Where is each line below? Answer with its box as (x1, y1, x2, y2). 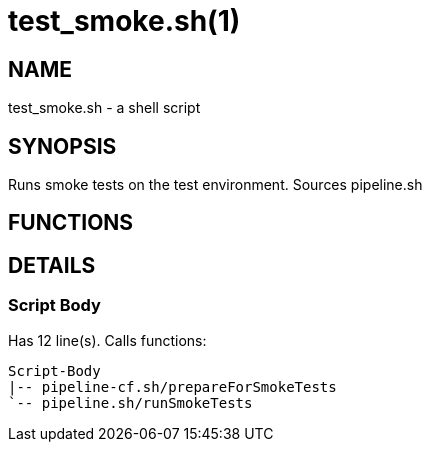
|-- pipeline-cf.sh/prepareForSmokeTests (8, 378, 337, 395)
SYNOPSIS (8, 133, 117, 159)
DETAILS (8, 252, 96, 278)
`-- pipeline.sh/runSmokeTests (8, 394, 253, 411)
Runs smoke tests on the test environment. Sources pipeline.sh (8, 176, 423, 194)
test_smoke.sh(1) (8, 4, 241, 38)
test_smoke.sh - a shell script (8, 99, 201, 117)
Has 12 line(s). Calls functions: (8, 331, 207, 349)
